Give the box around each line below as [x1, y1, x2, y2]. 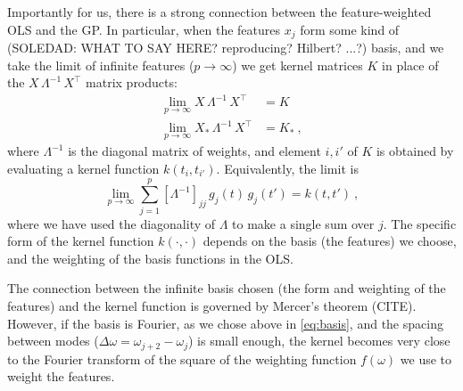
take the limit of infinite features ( [7, 55, 194, 74]
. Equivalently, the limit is [216, 159, 359, 177]
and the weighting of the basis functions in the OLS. [7, 248, 294, 267]
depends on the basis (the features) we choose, [203, 232, 457, 250]
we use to [400, 349, 452, 368]
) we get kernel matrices [232, 55, 363, 74]
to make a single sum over [232, 214, 375, 232]
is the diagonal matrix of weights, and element [68, 142, 321, 160]
